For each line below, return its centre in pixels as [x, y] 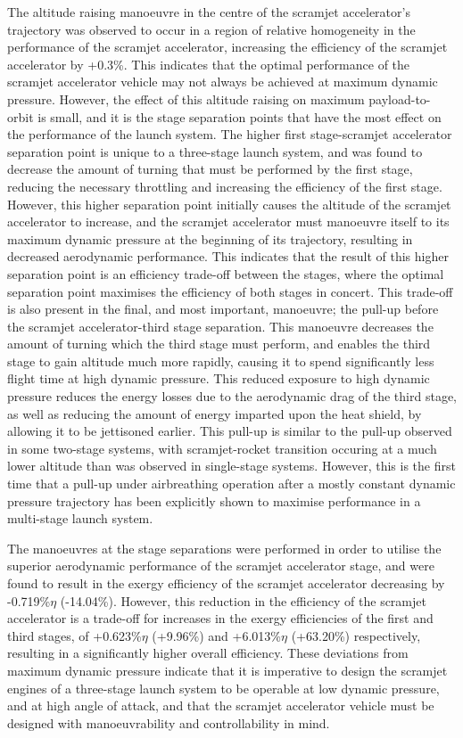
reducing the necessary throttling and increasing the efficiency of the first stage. [225, 186]
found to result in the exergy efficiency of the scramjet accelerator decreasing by [226, 583]
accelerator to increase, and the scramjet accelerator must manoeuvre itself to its [228, 221]
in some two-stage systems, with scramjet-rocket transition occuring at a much [222, 448]
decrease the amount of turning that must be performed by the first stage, [210, 169]
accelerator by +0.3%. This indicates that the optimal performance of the [209, 64]
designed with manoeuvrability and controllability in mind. [169, 722]
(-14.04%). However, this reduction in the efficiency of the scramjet [243, 600]
